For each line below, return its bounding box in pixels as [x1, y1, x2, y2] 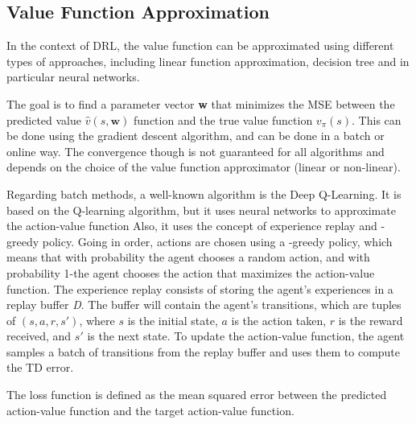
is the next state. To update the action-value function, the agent [87, 327, 405, 344]
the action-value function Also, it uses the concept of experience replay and [6, 217, 377, 234]
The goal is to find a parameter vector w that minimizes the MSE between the [6, 95, 395, 112]
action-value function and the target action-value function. [6, 401, 294, 418]
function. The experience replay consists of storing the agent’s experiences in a [6, 280, 393, 297]
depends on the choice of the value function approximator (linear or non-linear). [6, 158, 401, 175]
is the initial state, [127, 311, 218, 328]
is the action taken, [231, 311, 327, 328]
